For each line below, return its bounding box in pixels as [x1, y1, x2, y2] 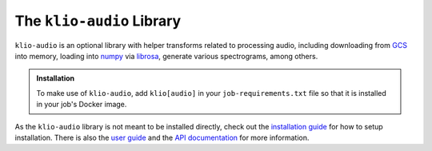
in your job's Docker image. [36, 100, 127, 109]
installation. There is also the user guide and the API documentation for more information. [14, 133, 310, 142]
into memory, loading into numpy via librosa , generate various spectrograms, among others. [14, 51, 318, 61]
